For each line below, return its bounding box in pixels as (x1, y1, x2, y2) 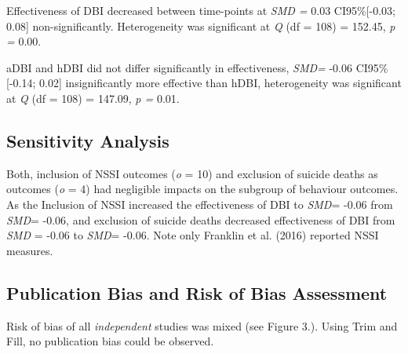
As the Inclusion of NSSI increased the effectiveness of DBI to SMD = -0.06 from (6, 195, 393, 212)
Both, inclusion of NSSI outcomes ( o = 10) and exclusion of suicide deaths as (6, 165, 378, 181)
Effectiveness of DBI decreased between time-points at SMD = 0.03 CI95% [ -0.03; (6, 2, 396, 18)
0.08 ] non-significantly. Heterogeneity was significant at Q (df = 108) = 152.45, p (6, 17, 395, 34)
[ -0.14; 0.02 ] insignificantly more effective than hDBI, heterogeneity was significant (6, 75, 402, 91)
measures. (6, 242, 53, 258)
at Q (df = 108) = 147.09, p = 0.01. (6, 89, 180, 106)
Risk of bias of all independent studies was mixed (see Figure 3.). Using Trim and (6, 317, 398, 334)
